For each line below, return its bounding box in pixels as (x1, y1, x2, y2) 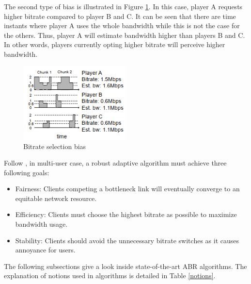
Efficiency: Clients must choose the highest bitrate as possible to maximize (15, 209, 237, 219)
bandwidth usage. (15, 218, 68, 229)
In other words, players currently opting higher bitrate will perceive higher (4, 39, 225, 50)
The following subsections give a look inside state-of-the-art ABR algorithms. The (4, 261, 247, 271)
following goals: (4, 167, 49, 177)
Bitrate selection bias (23, 141, 86, 151)
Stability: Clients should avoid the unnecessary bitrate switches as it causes (15, 235, 239, 245)
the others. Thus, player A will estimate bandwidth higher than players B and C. (4, 30, 245, 40)
